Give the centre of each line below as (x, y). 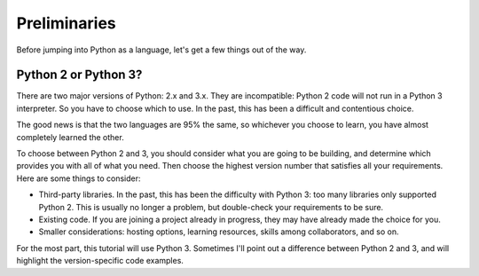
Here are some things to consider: (79, 178)
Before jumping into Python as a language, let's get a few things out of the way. (161, 50)
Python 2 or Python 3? (79, 75)
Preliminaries (67, 23)
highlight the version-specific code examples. (100, 261)
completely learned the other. (70, 137)
